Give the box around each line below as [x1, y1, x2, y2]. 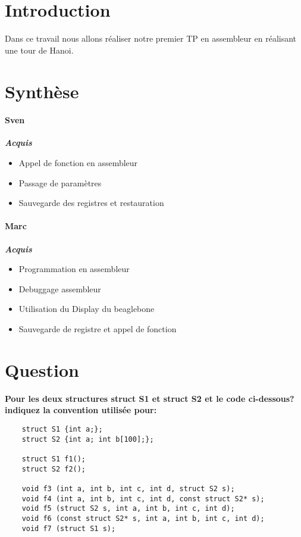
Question [5, 357, 79, 382]
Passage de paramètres [18, 176, 102, 189]
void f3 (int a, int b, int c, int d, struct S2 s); [21, 484, 235, 493]
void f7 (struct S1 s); [21, 524, 116, 533]
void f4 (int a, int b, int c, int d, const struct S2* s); [21, 494, 265, 503]
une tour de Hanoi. [5, 43, 74, 56]
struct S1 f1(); [21, 454, 86, 463]
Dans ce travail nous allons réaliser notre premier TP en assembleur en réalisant [5, 32, 297, 45]
